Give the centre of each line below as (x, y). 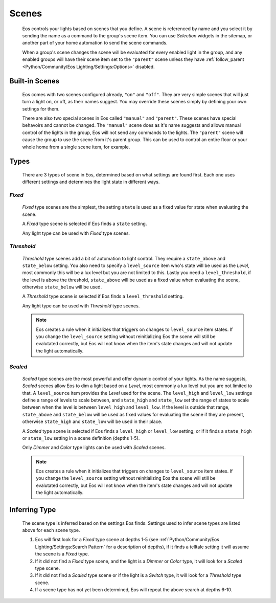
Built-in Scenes (34, 81)
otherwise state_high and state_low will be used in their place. (92, 421)
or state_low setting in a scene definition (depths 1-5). (81, 438)
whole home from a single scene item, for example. (76, 147)
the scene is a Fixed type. (62, 554)
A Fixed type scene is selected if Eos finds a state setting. (85, 224)
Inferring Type (33, 510)
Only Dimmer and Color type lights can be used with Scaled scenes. (94, 448)
